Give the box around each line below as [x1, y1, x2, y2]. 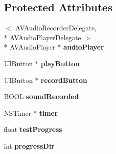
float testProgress [4, 124, 62, 134]
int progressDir [4, 140, 55, 151]
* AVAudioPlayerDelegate [4, 32, 81, 42]
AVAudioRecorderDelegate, [15, 23, 97, 33]
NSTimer [4, 107, 31, 118]
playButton [41, 58, 80, 68]
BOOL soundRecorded [4, 91, 79, 102]
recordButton [41, 75, 87, 85]
